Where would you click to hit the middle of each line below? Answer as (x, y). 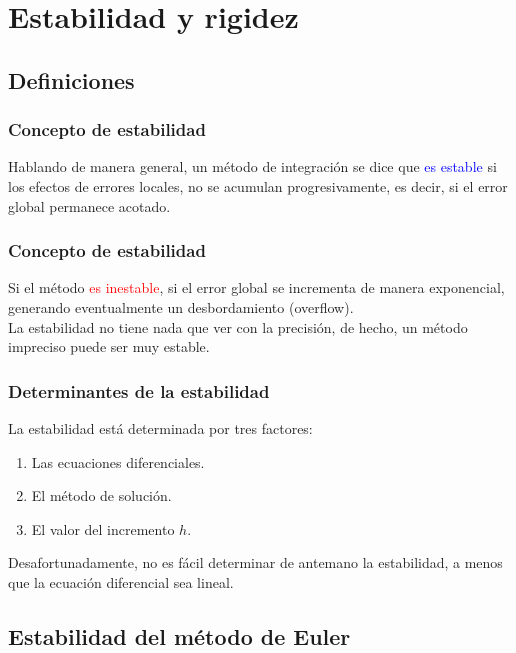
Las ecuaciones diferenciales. (118, 461)
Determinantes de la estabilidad (139, 390)
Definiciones (71, 79)
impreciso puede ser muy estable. (109, 346)
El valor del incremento (103, 528)
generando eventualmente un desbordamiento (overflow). (181, 306)
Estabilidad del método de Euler (179, 635)
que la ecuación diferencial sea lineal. (121, 581)
